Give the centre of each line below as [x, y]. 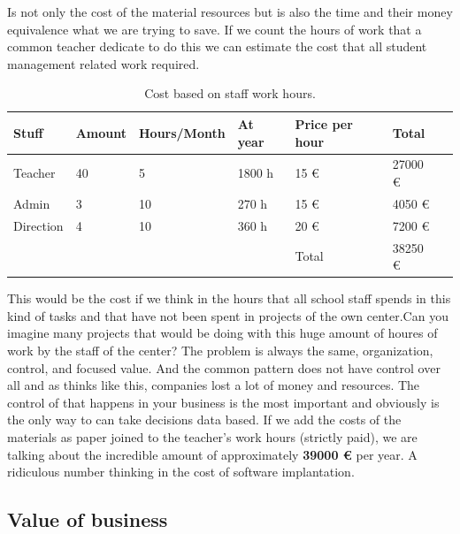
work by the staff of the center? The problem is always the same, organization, [220, 350]
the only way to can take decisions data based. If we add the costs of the [204, 420]
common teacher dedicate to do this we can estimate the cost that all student [217, 46]
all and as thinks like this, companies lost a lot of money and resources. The [214, 385]
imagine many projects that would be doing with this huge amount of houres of [222, 333]
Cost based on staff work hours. [230, 93]
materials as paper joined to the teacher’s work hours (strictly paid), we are [212, 436]
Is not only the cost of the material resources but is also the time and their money [230, 11]
